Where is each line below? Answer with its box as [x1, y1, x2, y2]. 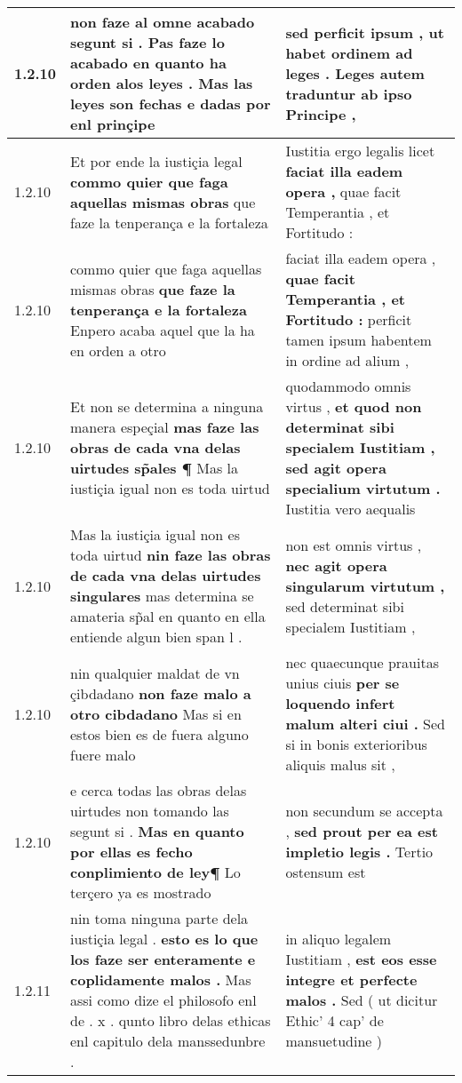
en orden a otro [70, 339, 166, 361]
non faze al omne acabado [70, 12, 255, 32]
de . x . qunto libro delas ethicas [70, 1010, 271, 1031]
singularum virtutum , [285, 575, 445, 596]
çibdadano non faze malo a [70, 682, 251, 704]
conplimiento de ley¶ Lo [70, 862, 241, 882]
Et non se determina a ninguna [70, 396, 264, 417]
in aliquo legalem [285, 928, 392, 949]
